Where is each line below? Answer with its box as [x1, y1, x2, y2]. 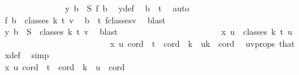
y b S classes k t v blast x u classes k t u [4, 25, 292, 38]
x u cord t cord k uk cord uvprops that [109, 37, 295, 49]
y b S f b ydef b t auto [65, 2, 190, 14]
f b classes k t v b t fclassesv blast [4, 13, 165, 26]
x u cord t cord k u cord [4, 60, 125, 73]
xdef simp [4, 49, 49, 61]
